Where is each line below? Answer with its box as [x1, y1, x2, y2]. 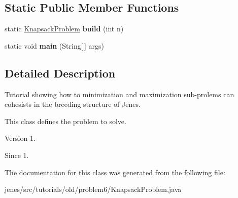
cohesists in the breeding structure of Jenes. [5, 99, 141, 109]
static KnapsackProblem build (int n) [5, 23, 124, 34]
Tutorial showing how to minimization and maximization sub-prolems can [5, 89, 234, 99]
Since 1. [5, 149, 29, 160]
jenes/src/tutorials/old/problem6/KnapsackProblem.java [5, 184, 182, 194]
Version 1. [5, 133, 36, 143]
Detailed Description [5, 65, 116, 81]
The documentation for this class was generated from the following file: [5, 167, 225, 177]
